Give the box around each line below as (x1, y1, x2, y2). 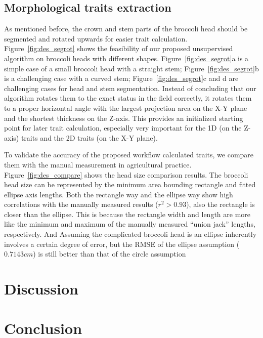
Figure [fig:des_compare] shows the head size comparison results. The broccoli (4, 169, 248, 180)
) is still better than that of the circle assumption (33, 248, 186, 259)
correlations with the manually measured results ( (4, 199, 158, 209)
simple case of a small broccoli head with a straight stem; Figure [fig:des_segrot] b (4, 63, 259, 73)
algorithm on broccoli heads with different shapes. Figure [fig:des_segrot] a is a (4, 53, 249, 63)
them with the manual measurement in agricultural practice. (4, 159, 192, 170)
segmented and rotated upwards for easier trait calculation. (4, 33, 188, 44)
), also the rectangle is (186, 199, 255, 209)
